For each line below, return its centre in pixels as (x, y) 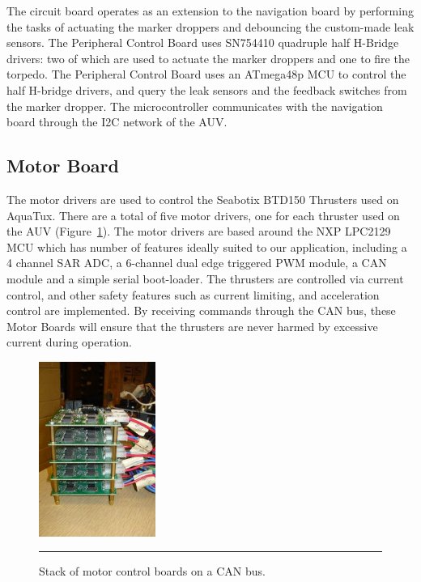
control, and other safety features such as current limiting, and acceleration (193, 294)
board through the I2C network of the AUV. (117, 122)
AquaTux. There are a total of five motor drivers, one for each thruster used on (203, 215)
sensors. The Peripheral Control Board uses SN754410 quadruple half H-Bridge (203, 42)
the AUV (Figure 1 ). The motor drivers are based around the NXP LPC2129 (199, 231)
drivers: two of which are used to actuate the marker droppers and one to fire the (208, 58)
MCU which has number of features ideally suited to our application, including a (207, 246)
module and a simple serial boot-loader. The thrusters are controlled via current (205, 278)
